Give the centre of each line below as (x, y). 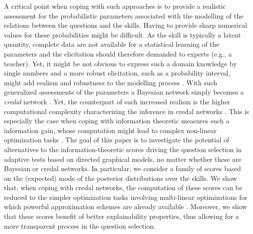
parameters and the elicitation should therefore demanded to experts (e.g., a (118, 53)
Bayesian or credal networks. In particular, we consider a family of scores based (123, 168)
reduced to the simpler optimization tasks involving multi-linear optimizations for (126, 197)
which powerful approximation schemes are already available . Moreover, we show (126, 206)
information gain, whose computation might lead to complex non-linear (110, 130)
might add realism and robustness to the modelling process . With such (111, 82)
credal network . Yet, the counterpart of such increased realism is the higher (117, 101)
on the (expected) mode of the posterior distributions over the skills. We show (121, 178)
